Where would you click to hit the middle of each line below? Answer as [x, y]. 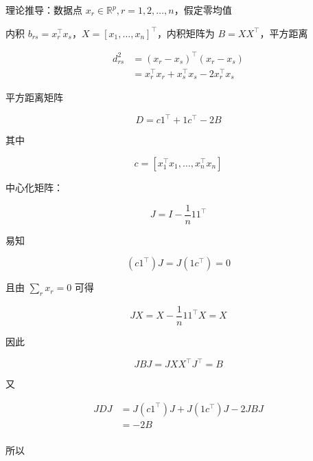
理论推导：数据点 [44, 10]
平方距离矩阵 [34, 97]
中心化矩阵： [34, 187]
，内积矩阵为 [186, 33]
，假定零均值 [203, 10]
